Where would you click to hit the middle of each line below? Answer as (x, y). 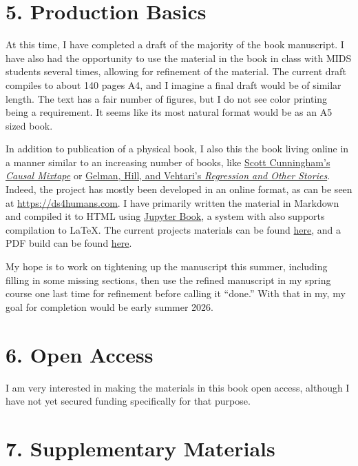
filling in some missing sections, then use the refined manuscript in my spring (168, 280)
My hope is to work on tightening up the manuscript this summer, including (167, 266)
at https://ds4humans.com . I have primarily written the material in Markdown (172, 202)
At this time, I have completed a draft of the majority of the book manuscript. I (175, 44)
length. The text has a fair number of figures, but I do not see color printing (167, 98)
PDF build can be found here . (69, 243)
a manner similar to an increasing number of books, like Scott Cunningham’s (168, 162)
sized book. (29, 125)
